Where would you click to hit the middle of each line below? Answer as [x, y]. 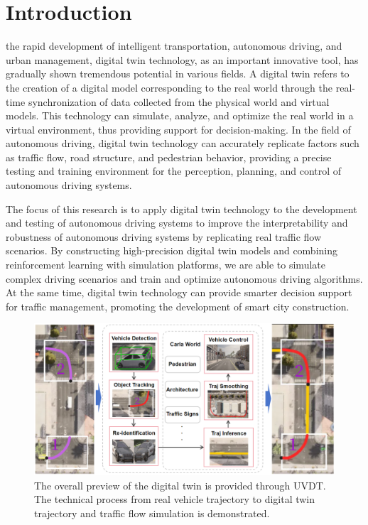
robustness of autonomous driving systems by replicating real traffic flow [164, 236]
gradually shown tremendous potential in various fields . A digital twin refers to [178, 74]
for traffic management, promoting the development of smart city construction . [178, 306]
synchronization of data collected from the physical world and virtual [179, 101]
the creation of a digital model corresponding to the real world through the [169, 87]
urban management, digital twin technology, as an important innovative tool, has [182, 59]
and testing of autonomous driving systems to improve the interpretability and [177, 223]
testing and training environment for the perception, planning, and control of [174, 171]
